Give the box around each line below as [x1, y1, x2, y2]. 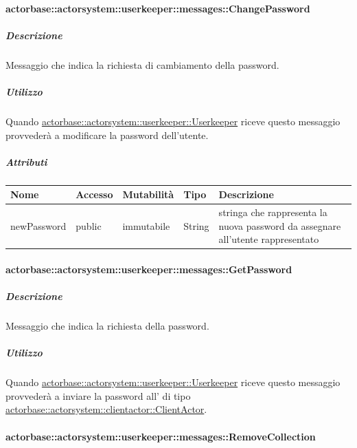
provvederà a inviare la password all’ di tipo [5, 388, 191, 403]
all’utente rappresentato [218, 232, 319, 246]
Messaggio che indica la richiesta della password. [5, 319, 209, 333]
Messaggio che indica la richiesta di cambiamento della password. [5, 57, 279, 72]
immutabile [122, 218, 170, 233]
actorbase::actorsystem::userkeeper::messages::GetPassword [5, 262, 292, 276]
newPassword [10, 218, 67, 233]
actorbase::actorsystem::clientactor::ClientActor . [5, 402, 207, 416]
